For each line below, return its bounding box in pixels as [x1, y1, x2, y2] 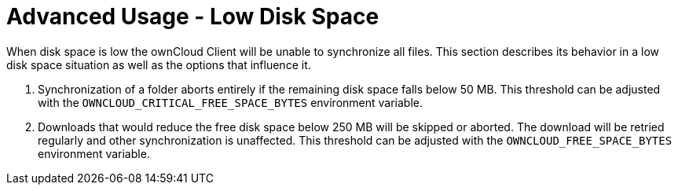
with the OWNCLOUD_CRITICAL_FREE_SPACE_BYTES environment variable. [38, 95, 423, 109]
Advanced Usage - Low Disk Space [6, 3, 379, 30]
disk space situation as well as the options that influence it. [6, 57, 311, 72]
